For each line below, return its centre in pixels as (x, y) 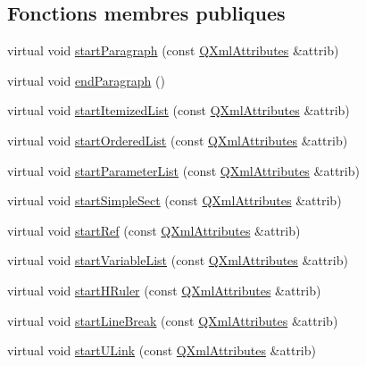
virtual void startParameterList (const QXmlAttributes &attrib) (183, 170)
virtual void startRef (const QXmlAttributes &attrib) (154, 230)
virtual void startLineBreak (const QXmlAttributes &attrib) (173, 320)
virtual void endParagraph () (86, 80)
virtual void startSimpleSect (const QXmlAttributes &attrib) (175, 200)
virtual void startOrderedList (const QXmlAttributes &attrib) (178, 140)
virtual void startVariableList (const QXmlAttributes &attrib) (178, 260)
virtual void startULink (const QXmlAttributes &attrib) (162, 350)
